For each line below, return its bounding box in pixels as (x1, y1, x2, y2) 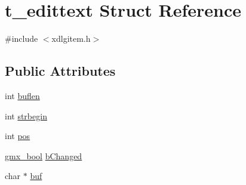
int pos (5, 129, 30, 142)
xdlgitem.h (51, 32, 91, 45)
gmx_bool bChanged (5, 149, 82, 162)
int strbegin (5, 109, 47, 122)
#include (5, 32, 38, 45)
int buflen (5, 89, 40, 101)
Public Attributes (5, 61, 116, 80)
